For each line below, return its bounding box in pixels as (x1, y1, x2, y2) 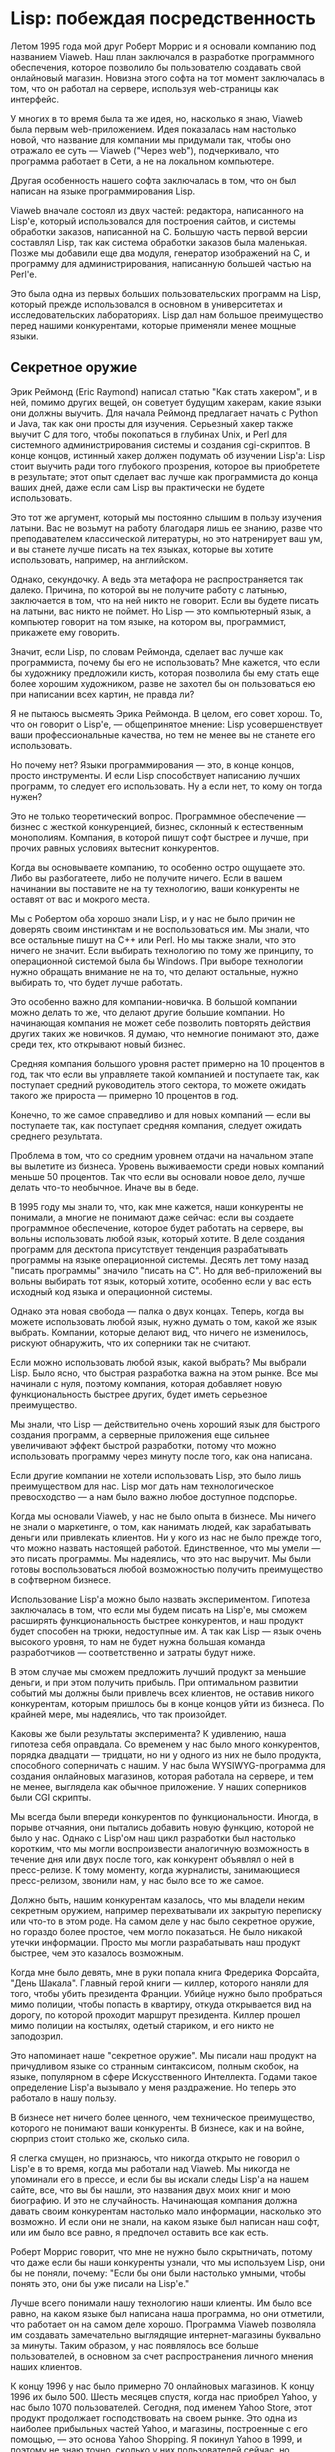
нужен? (10, 790, 43, 802)
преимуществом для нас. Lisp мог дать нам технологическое (10, 1480, 275, 1492)
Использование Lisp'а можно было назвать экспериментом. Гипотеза (10, 1593, 311, 1605)
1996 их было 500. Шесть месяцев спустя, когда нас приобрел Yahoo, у (10, 2390, 318, 2402)
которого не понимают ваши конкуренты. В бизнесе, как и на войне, (10, 2122, 305, 2134)
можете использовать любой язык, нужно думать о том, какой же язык (10, 1315, 318, 1327)
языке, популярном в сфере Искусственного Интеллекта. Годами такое (10, 2070, 318, 2082)
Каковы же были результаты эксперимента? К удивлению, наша (10, 1727, 287, 1739)
